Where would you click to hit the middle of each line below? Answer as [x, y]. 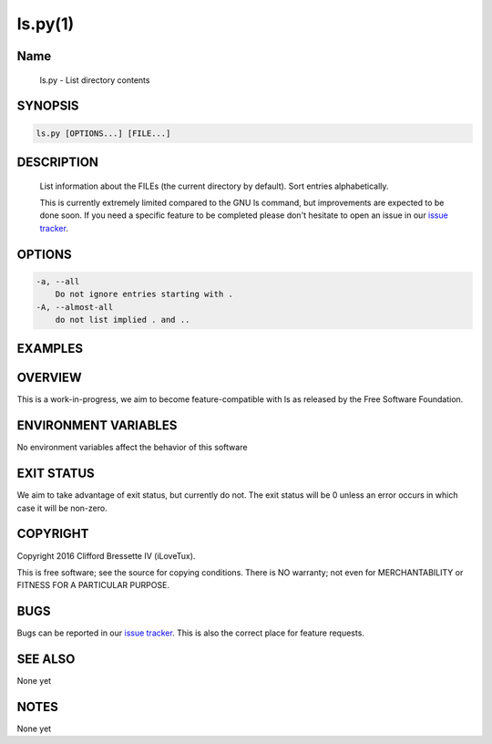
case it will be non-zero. [62, 508]
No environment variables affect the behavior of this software [132, 448]
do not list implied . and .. [123, 320]
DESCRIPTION [58, 162]
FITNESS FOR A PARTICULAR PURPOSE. [93, 585]
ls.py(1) [46, 24]
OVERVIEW [49, 378]
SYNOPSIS [48, 106]
